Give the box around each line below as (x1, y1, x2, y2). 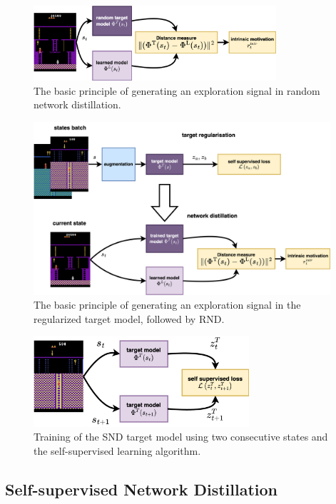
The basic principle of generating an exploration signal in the (34, 297, 301, 312)
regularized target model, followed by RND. (34, 311, 225, 326)
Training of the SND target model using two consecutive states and (34, 429, 328, 444)
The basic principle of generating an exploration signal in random (34, 83, 320, 98)
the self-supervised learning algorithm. (34, 443, 201, 458)
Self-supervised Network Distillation (5, 478, 278, 500)
